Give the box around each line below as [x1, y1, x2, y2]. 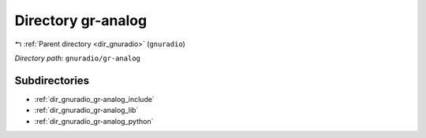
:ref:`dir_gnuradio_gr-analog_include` [34, 94, 155, 103]
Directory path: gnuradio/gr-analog [14, 53, 141, 63]
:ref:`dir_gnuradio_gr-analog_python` [34, 116, 154, 125]
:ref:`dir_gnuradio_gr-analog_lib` [34, 106, 139, 115]
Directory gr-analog [14, 12, 148, 29]
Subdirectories [14, 74, 90, 87]
